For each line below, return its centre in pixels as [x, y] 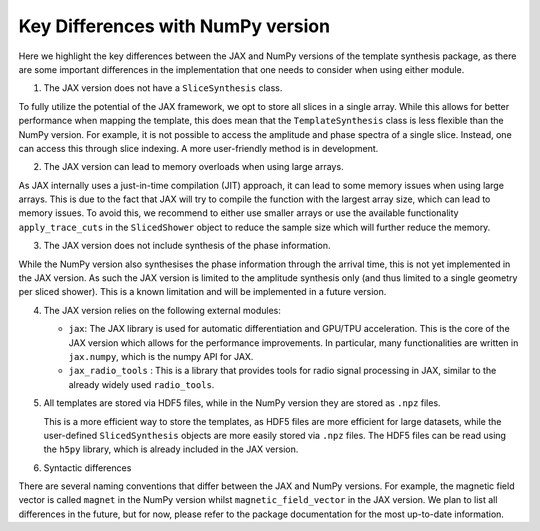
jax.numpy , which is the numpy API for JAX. [161, 356]
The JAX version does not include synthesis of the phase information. [187, 246]
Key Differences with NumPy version [174, 26]
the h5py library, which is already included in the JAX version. [171, 449]
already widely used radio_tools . [141, 384]
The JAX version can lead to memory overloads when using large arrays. [193, 167]
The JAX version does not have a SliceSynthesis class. [163, 88]
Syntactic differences [87, 467]
